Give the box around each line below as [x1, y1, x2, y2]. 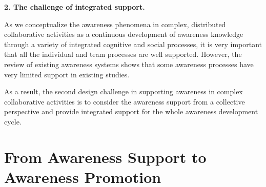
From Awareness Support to [4, 146, 207, 167]
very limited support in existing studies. [4, 69, 130, 79]
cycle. [4, 116, 22, 127]
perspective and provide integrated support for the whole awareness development [4, 106, 258, 117]
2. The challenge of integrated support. [4, 2, 145, 12]
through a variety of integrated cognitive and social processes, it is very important [4, 38, 262, 49]
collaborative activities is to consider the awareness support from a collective [4, 96, 245, 107]
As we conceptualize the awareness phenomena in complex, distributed [4, 18, 226, 29]
